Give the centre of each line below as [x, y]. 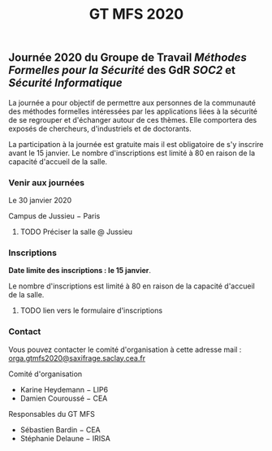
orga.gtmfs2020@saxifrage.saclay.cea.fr [77, 358]
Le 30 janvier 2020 [40, 200]
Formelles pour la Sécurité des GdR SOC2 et [122, 70]
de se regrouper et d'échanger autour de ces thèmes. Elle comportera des [133, 119]
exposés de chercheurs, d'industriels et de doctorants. [100, 128]
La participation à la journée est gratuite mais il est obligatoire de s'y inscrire [136, 144]
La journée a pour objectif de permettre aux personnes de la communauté [132, 102]
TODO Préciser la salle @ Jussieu [76, 232]
